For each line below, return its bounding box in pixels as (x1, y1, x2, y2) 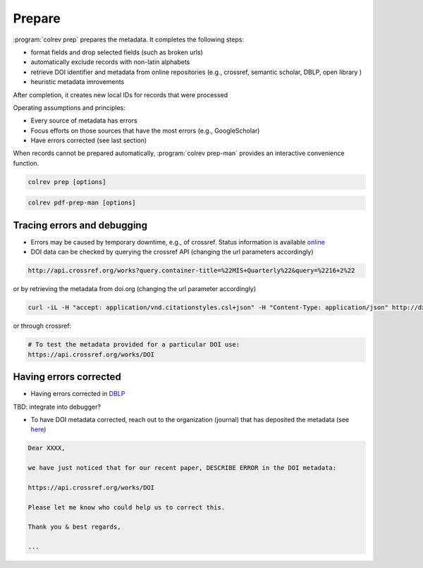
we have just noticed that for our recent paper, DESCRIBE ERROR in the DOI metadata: (27, 464, 337, 472)
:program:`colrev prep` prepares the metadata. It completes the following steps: (13, 35, 245, 44)
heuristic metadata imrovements (30, 78, 125, 86)
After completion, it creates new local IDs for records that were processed (13, 90, 228, 99)
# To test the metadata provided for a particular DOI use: (27, 340, 240, 349)
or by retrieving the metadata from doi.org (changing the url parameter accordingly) (13, 285, 257, 293)
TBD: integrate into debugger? (13, 402, 102, 411)
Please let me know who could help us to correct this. (27, 503, 226, 511)
